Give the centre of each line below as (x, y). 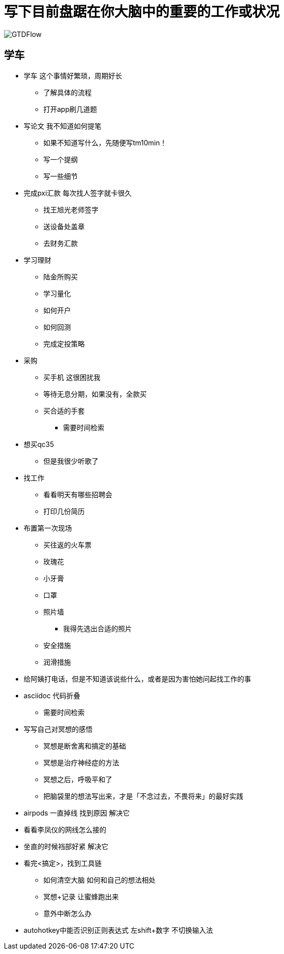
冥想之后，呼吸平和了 (78, 779)
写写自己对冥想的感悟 (58, 729)
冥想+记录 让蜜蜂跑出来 (81, 896)
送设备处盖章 (64, 226)
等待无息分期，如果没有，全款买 (95, 394)
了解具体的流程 (67, 92)
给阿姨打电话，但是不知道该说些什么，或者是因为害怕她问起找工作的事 (137, 679)
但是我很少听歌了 (71, 461)
